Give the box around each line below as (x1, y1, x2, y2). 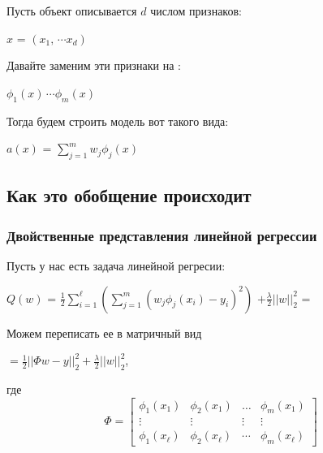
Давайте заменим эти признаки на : (6, 57, 181, 74)
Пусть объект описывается (6, 2, 137, 19)
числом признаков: (150, 2, 242, 19)
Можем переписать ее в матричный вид (6, 324, 202, 341)
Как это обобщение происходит (6, 183, 252, 208)
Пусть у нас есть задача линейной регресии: (6, 257, 226, 274)
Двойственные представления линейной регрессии (6, 225, 317, 245)
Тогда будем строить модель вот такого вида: (6, 112, 229, 129)
